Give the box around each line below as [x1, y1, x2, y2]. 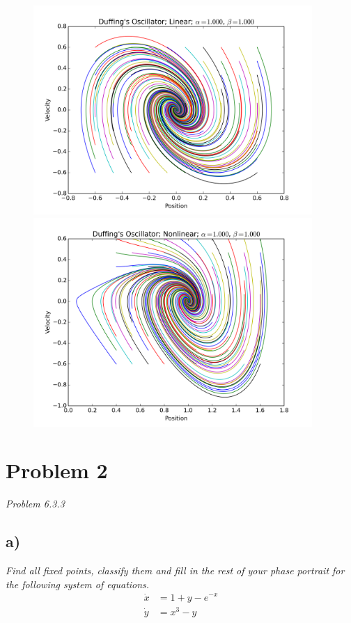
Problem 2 [6, 456, 108, 484]
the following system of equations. [6, 576, 150, 591]
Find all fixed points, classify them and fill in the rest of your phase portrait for [6, 563, 345, 578]
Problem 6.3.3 [6, 496, 65, 511]
